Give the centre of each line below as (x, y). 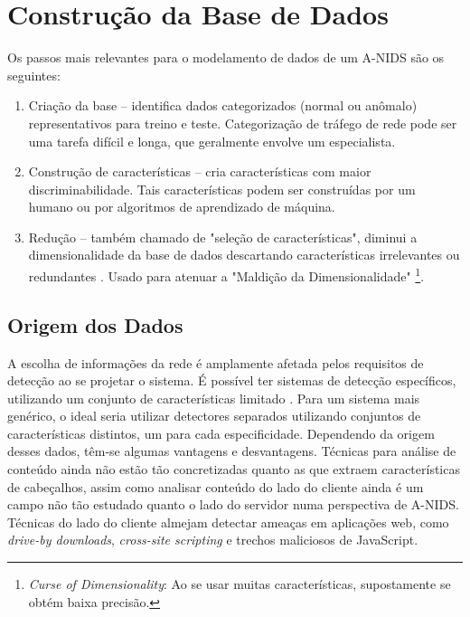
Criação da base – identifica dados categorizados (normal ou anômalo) (223, 105)
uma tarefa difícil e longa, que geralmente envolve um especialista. (212, 141)
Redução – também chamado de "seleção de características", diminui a (223, 237)
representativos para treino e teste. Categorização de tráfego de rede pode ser (243, 123)
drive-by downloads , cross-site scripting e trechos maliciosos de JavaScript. (213, 540)
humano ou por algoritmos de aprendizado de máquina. (182, 207)
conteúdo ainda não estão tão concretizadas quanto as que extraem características (234, 469)
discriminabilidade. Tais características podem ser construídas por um (222, 189)
